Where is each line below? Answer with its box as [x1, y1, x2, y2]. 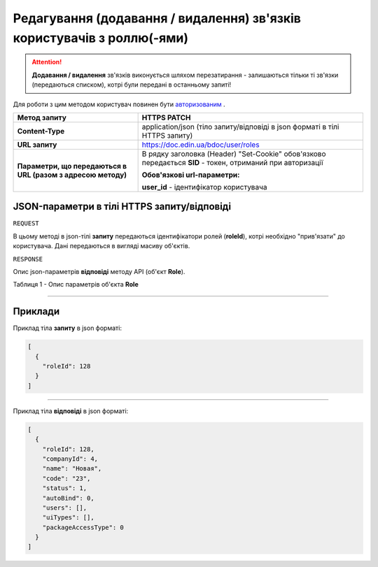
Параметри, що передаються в [17, 161, 127, 171]
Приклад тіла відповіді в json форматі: [13, 406, 129, 415]
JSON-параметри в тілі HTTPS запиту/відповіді [13, 201, 231, 213]
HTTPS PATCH [141, 113, 191, 122]
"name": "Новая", [42, 465, 102, 473]
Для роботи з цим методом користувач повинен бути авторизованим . [13, 100, 225, 108]
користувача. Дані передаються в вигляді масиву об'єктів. [13, 242, 190, 250]
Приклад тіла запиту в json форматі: [13, 324, 122, 332]
